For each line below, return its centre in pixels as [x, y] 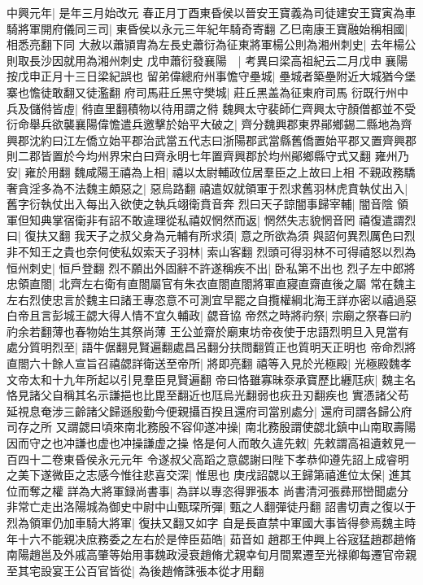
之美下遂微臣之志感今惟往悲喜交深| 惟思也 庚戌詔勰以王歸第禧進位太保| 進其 [209, 475]
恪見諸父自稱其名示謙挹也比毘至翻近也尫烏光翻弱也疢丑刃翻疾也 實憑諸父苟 [208, 395]
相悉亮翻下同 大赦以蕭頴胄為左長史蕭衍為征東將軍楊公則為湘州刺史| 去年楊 [206, 44]
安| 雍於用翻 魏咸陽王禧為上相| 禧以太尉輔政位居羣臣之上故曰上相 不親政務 [205, 171]
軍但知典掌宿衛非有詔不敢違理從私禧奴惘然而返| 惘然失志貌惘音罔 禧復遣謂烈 [211, 219]
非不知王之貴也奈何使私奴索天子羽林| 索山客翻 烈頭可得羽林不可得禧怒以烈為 [211, 251]
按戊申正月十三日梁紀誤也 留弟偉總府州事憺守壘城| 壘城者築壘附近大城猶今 [206, 76]
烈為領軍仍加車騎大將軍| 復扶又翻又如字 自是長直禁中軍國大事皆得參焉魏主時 [211, 522]
